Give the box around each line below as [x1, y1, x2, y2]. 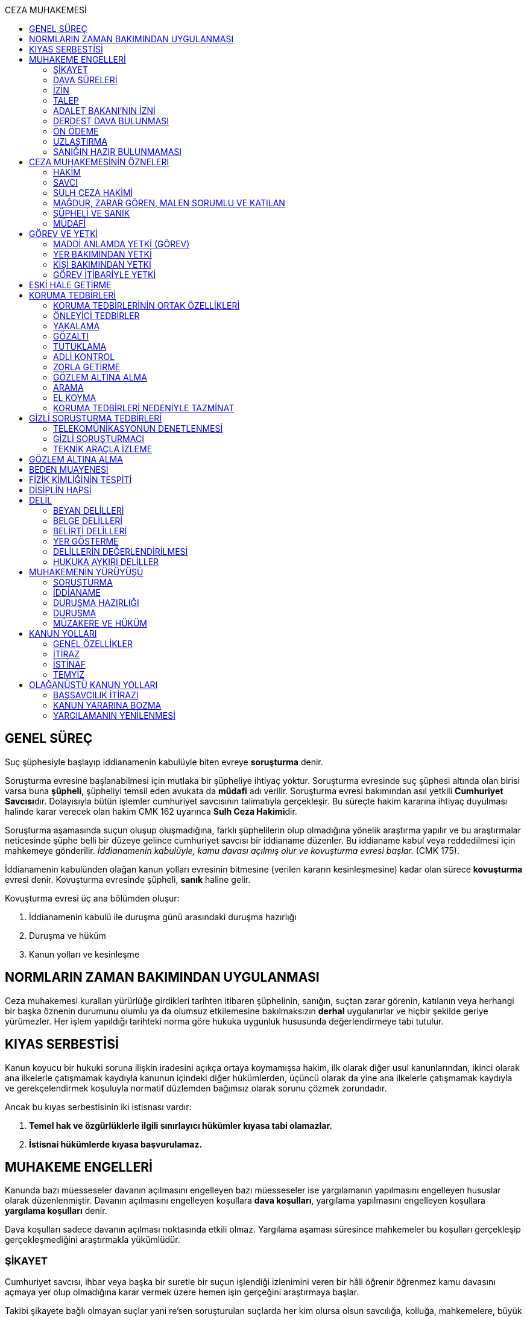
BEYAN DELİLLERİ [53, 505, 124, 516]
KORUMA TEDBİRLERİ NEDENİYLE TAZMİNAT [53, 403, 235, 413]
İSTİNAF [53, 659, 86, 669]
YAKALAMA [53, 321, 100, 331]
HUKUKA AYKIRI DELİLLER [53, 557, 159, 567]
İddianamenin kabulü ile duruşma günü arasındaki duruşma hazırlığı [29, 911, 297, 922]
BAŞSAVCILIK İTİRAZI [53, 690, 139, 700]
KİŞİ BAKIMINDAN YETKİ [53, 259, 151, 270]
